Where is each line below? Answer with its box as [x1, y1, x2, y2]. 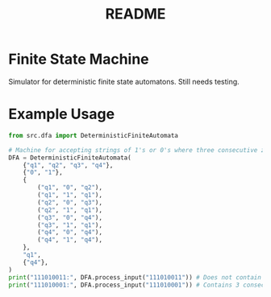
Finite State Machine [8, 50, 149, 68]
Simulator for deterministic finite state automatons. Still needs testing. [8, 76, 240, 86]
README [105, 5, 166, 23]
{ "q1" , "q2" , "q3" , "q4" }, [23, 161, 114, 169]
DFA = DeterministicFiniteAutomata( [8, 154, 131, 162]
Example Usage [8, 105, 115, 123]
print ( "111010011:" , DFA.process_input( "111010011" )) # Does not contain [8, 273, 262, 282]
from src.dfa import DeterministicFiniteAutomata [8, 131, 179, 139]
